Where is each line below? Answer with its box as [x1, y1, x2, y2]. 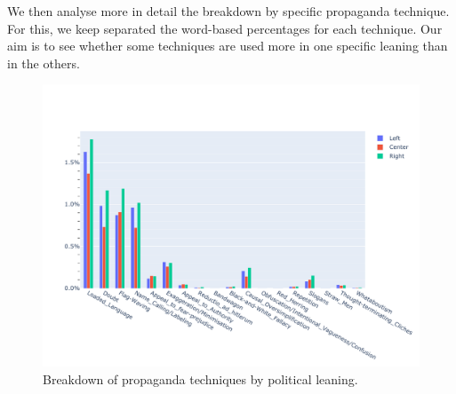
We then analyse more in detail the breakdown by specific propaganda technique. [7, 2, 450, 20]
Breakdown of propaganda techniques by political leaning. [43, 369, 358, 388]
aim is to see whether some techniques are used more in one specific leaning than [7, 36, 448, 55]
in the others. [7, 53, 80, 72]
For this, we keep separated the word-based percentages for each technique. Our [7, 19, 443, 37]
